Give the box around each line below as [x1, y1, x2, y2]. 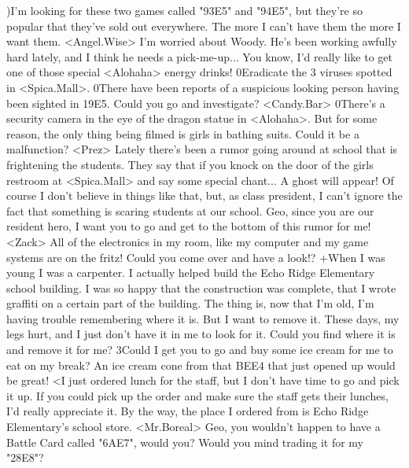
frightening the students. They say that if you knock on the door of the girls [6, 156, 374, 172]
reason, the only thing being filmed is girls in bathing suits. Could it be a [6, 125, 359, 142]
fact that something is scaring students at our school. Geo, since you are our [6, 202, 374, 219]
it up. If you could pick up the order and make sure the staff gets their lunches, [6, 387, 389, 404]
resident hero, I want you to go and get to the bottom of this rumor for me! [6, 218, 371, 234]
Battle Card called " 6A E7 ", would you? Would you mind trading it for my [6, 433, 363, 450]
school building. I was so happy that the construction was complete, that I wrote [6, 279, 396, 296]
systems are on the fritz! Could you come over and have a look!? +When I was [6, 249, 385, 265]
